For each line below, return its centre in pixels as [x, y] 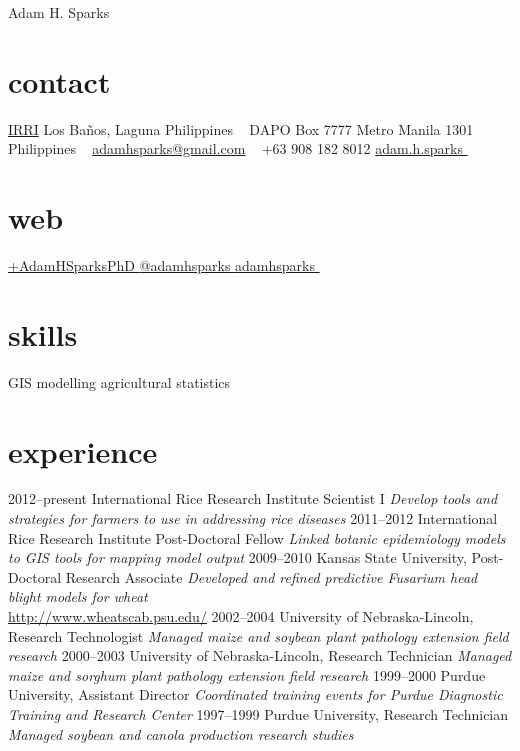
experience [83, 450]
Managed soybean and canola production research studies [181, 733]
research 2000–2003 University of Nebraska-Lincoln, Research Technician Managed [260, 655]
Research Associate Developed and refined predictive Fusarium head [271, 576]
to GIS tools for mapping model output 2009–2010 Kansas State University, [237, 557]
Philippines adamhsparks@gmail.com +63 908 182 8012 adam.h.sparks [235, 148]
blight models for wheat [78, 596]
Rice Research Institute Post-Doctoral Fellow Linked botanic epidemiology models [257, 537]
